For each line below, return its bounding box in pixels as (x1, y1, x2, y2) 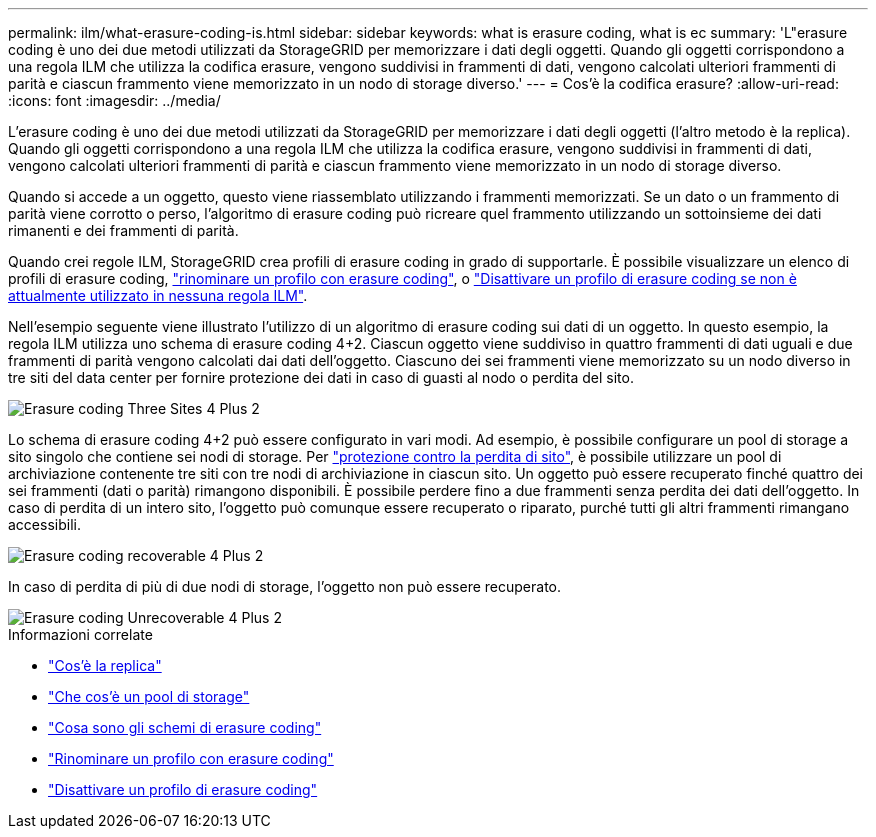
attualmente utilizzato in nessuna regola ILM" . (8, 287, 308, 304)
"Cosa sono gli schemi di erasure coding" (48, 719, 322, 736)
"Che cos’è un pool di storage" (48, 688, 250, 705)
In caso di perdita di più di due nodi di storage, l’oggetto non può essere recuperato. (8, 578, 562, 595)
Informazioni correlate (8, 626, 153, 643)
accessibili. (8, 516, 81, 533)
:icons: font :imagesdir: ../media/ (8, 92, 221, 109)
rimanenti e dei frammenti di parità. (8, 222, 239, 239)
